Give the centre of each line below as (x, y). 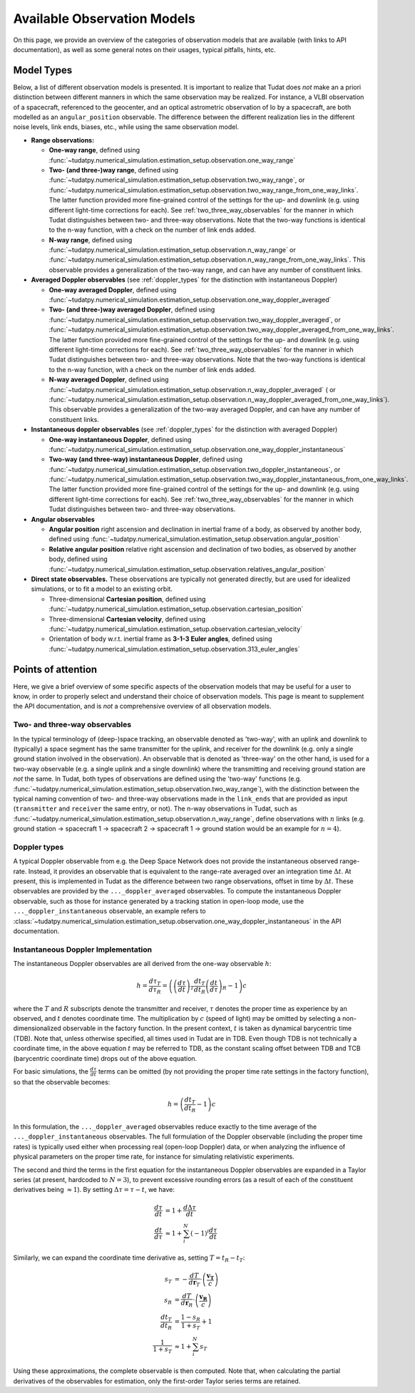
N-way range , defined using (91, 240)
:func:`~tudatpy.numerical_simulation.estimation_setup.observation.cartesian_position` (176, 609)
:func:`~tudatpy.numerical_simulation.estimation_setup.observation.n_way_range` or (172, 250)
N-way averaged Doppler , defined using (109, 380)
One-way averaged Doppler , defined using (113, 289)
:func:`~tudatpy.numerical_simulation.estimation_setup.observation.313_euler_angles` (174, 649)
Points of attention (55, 669)
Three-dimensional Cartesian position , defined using (127, 599)
